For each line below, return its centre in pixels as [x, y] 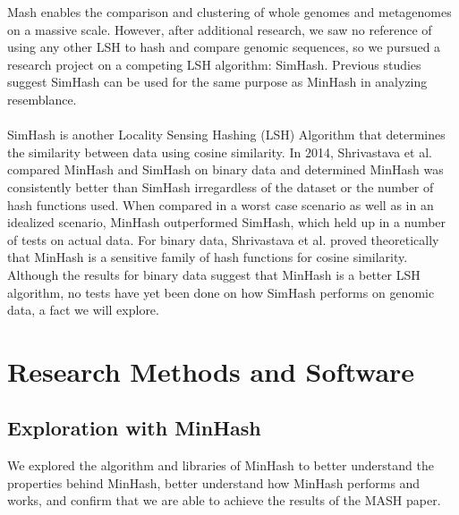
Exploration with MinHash [134, 428]
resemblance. [42, 99]
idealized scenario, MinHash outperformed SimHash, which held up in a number [227, 222]
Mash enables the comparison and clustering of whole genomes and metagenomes [229, 12]
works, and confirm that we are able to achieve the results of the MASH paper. [224, 500]
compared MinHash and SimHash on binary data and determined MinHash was [225, 169]
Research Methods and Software [211, 371]
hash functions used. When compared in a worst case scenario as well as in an [221, 204]
